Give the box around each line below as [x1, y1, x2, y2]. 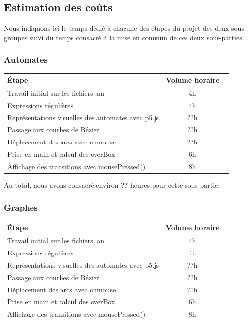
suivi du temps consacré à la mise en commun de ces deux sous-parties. [29, 32, 244, 42]
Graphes [4, 201, 38, 213]
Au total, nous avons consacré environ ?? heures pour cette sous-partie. [4, 180, 220, 190]
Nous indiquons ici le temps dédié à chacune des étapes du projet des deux [4, 23, 229, 33]
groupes [4, 32, 28, 42]
